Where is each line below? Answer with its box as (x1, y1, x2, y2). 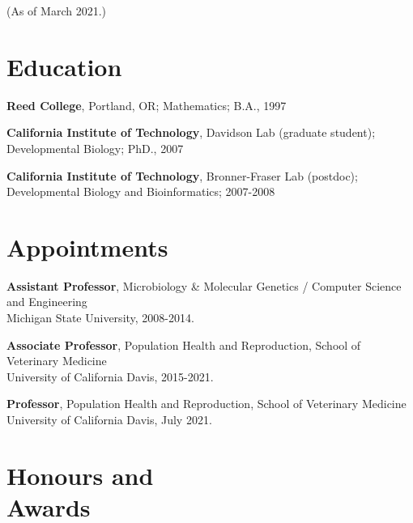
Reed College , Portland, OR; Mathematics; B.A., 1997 (6, 96, 287, 113)
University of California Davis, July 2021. (6, 410, 212, 427)
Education (6, 49, 122, 83)
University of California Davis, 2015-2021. (6, 368, 214, 385)
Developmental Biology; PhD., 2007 (6, 139, 184, 156)
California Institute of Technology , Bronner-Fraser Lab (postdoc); (6, 167, 358, 184)
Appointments (6, 230, 168, 263)
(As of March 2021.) (6, 2, 107, 19)
